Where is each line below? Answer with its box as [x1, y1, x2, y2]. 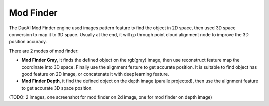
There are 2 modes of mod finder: [9, 48, 79, 54]
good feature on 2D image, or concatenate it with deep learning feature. [21, 71, 169, 77]
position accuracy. [9, 39, 47, 45]
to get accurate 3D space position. [21, 85, 93, 91]
